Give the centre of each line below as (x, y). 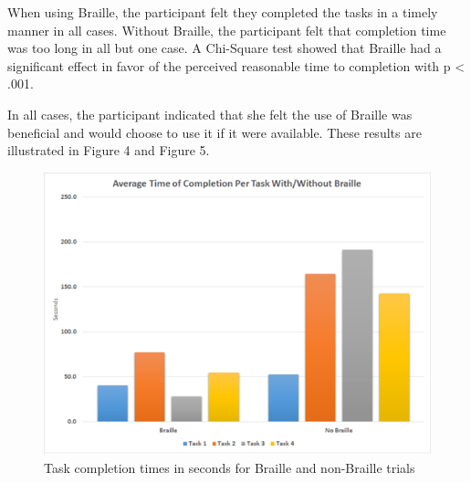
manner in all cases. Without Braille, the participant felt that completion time (227, 30)
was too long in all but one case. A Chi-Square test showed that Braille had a (225, 48)
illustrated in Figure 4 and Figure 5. (109, 150)
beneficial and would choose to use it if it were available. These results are (215, 132)
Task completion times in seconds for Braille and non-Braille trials (230, 467)
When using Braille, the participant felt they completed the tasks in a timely (223, 12)
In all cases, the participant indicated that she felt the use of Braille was (210, 114)
